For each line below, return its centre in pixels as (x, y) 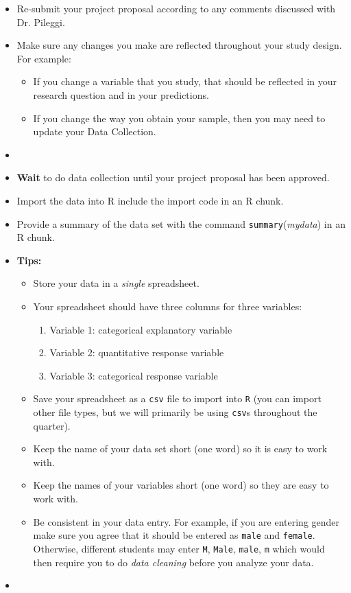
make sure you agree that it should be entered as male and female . (174, 535)
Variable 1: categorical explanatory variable (141, 329)
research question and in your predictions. (121, 94)
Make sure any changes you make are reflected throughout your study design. (179, 45)
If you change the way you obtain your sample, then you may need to (179, 118)
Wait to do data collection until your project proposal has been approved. (173, 177)
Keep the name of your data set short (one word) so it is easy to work (180, 449)
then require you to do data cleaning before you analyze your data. (173, 562)
